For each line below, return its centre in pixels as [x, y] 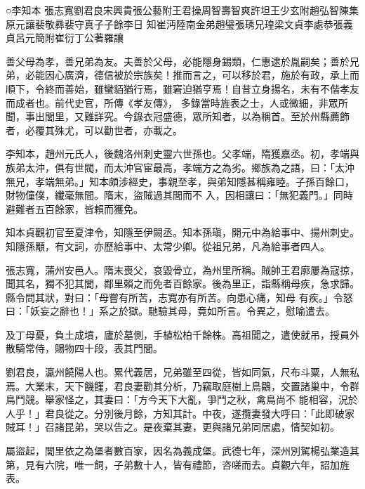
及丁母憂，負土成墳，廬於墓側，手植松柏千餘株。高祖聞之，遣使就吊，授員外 [182, 334]
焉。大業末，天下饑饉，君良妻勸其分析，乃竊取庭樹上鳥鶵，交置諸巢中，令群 [182, 385]
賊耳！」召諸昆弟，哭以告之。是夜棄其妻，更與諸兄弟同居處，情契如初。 [173, 427]
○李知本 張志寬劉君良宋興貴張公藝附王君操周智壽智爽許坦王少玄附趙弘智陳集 [182, 10]
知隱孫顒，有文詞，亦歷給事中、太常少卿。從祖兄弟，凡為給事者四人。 [168, 246]
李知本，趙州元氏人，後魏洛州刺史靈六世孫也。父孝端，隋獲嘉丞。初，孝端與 [182, 154]
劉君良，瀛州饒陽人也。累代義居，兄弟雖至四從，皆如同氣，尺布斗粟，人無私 [182, 372]
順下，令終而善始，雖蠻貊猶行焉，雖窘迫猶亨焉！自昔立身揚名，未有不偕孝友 [182, 88]
